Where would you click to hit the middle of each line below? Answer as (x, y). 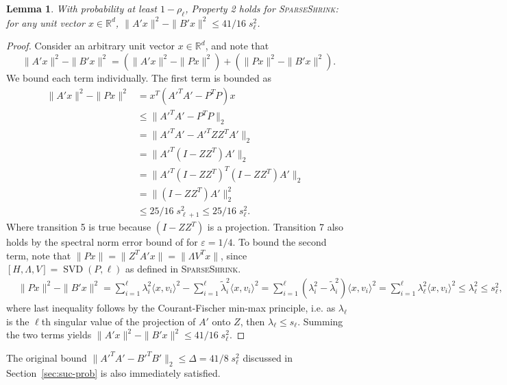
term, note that (39, 255)
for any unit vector (46, 22)
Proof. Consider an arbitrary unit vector (91, 46)
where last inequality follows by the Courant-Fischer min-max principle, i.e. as (171, 307)
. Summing (320, 321)
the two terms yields (49, 335)
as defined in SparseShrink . (183, 269)
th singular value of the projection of (119, 321)
